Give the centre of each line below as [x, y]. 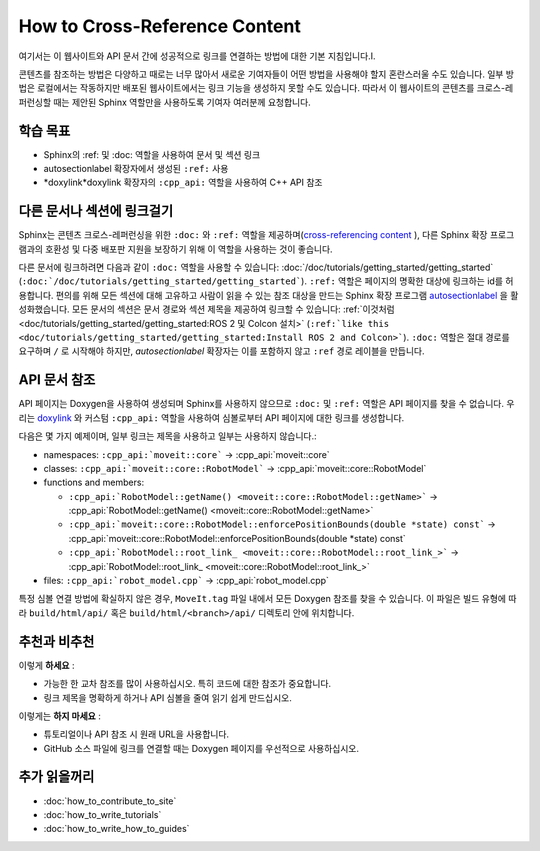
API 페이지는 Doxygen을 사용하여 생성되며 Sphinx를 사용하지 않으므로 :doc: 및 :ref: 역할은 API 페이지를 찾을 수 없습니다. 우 [266, 404]
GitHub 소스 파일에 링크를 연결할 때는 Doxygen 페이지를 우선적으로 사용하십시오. [201, 748]
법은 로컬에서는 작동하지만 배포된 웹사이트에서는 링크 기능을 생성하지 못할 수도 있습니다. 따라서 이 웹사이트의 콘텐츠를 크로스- [261, 88]
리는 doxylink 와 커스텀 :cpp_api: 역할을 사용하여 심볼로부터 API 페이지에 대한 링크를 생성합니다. [211, 417]
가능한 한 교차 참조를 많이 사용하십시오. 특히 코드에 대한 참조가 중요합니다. [187, 684]
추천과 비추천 [56, 641]
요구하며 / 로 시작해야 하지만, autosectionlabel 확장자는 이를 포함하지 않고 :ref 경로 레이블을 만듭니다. [221, 351]
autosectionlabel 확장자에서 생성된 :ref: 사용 [136, 169]
